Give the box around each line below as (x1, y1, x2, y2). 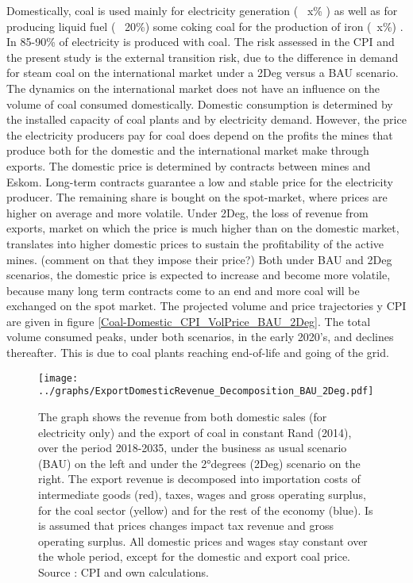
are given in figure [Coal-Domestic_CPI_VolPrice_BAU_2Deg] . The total (6, 313, 371, 329)
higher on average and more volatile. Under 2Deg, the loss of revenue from (6, 204, 369, 221)
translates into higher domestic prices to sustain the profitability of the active (6, 235, 384, 251)
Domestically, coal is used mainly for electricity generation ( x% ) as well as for (6, 2, 398, 18)
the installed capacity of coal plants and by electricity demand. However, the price (6, 111, 407, 128)
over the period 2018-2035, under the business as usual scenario (38, 439, 347, 456)
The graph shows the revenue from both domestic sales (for (38, 408, 327, 424)
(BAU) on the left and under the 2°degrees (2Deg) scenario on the (38, 455, 361, 471)
